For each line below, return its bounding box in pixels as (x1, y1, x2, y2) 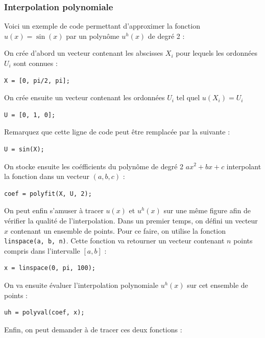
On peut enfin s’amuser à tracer (4, 205, 104, 216)
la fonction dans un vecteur (4, 171, 89, 182)
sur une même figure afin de (163, 205, 251, 216)
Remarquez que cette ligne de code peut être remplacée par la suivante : (4, 126, 230, 137)
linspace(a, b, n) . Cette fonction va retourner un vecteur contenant (4, 235, 225, 246)
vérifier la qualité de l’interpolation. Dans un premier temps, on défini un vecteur (4, 215, 258, 226)
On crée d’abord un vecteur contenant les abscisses (4, 48, 163, 58)
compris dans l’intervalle (4, 245, 80, 256)
